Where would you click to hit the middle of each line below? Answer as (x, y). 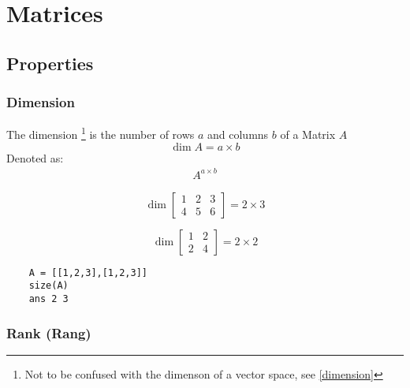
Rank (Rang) (49, 332)
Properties (50, 63)
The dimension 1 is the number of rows (101, 133)
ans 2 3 (48, 299)
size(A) (48, 286)
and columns (238, 134)
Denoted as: (35, 157)
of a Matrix (308, 134)
